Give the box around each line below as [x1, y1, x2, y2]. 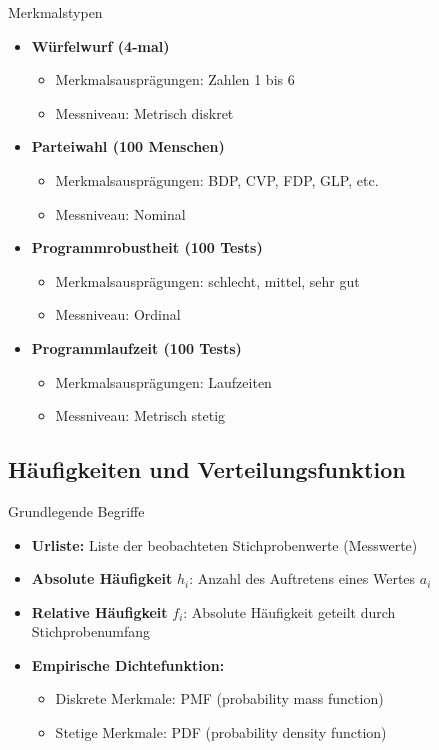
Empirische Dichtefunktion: [31, 654, 225, 675]
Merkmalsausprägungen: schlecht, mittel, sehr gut [55, 270, 360, 291]
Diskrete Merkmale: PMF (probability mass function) [55, 688, 384, 709]
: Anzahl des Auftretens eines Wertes [189, 568, 416, 589]
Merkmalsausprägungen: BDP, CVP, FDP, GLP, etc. [55, 169, 379, 190]
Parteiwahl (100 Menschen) [31, 136, 225, 157]
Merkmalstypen [8, 2, 103, 22]
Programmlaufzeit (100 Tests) [31, 337, 242, 358]
